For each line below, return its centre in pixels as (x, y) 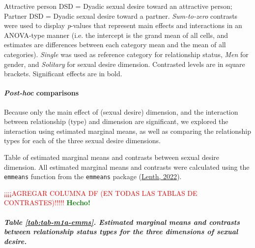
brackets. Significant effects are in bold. (63, 74)
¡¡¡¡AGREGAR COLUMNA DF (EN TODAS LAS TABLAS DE (101, 193)
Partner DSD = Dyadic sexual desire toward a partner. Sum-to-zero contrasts (121, 15)
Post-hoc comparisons (42, 93)
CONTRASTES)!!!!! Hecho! (47, 202)
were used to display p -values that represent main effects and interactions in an (123, 25)
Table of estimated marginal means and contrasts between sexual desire (112, 157)
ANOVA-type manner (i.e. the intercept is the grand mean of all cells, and (116, 35)
